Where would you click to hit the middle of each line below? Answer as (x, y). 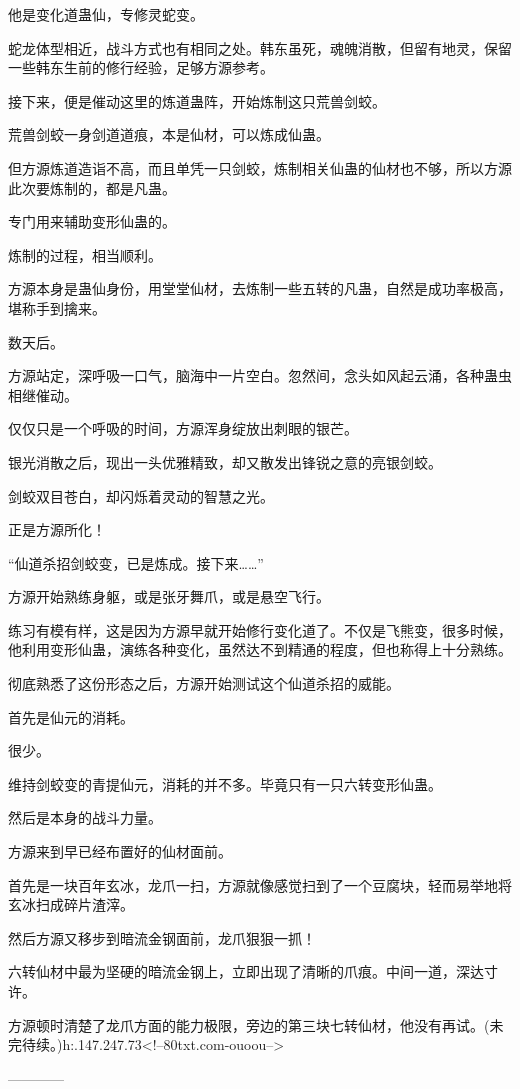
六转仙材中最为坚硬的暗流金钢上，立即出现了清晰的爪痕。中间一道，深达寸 (253, 971)
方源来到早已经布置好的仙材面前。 (120, 851)
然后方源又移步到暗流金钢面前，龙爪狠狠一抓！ (162, 937)
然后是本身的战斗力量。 (85, 817)
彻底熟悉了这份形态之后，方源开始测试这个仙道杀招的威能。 (204, 683)
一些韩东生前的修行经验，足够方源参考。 (141, 67)
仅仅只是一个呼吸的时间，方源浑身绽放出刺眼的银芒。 (183, 428)
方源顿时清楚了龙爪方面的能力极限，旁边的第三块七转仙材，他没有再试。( (249, 1024)
